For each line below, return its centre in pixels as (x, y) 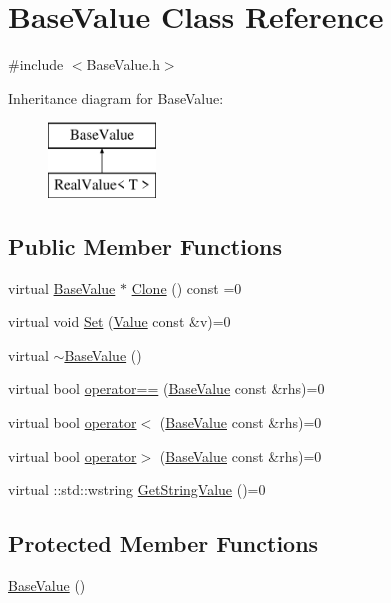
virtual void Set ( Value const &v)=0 (119, 321)
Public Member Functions (145, 245)
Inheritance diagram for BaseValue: (116, 97)
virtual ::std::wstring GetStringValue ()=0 (137, 489)
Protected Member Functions (163, 543)
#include (36, 64)
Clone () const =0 (186, 287)
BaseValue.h (123, 64)
